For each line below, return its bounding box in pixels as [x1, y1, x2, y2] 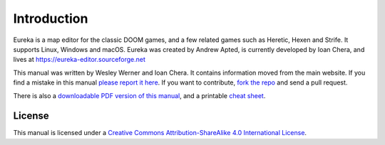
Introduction [13, 11, 88, 26]
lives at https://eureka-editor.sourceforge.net [13, 55, 146, 64]
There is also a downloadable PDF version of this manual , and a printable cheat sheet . [13, 91, 266, 100]
